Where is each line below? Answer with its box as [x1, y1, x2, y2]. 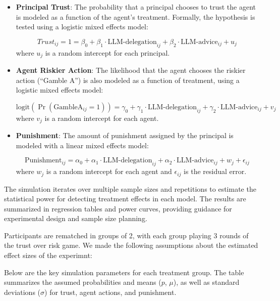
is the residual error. [184, 166, 247, 177]
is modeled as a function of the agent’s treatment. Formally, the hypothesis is [16, 11, 255, 22]
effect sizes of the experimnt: [4, 250, 92, 261]
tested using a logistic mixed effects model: [16, 21, 148, 32]
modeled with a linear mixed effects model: [16, 140, 149, 150]
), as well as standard [173, 277, 240, 287]
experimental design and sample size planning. [4, 213, 147, 224]
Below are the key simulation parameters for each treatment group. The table [4, 267, 244, 277]
